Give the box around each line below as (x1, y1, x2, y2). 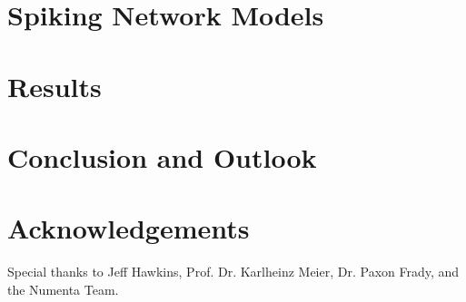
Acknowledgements (7, 209, 250, 247)
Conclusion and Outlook (7, 138, 317, 175)
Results (7, 67, 102, 104)
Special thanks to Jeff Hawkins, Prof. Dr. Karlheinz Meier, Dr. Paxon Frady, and (7, 262, 460, 281)
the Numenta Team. (7, 279, 119, 298)
